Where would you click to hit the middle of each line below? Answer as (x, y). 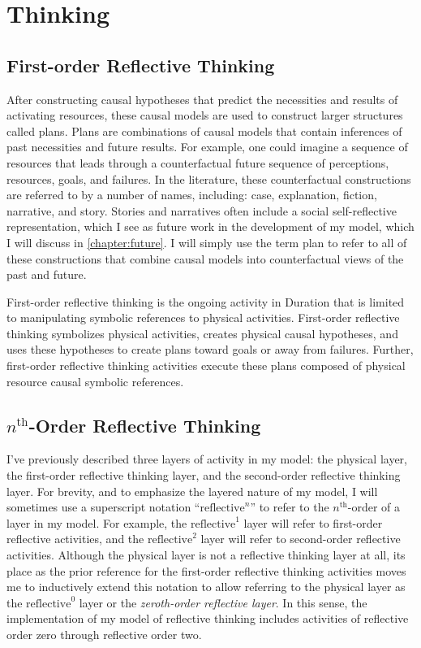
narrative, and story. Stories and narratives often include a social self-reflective (202, 210)
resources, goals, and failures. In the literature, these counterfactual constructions (209, 178)
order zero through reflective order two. (104, 634)
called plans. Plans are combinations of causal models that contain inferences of (204, 130)
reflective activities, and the (75, 539)
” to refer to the (290, 507)
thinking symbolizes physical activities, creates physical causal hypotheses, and (202, 333)
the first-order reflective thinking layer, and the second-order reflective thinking (204, 475)
